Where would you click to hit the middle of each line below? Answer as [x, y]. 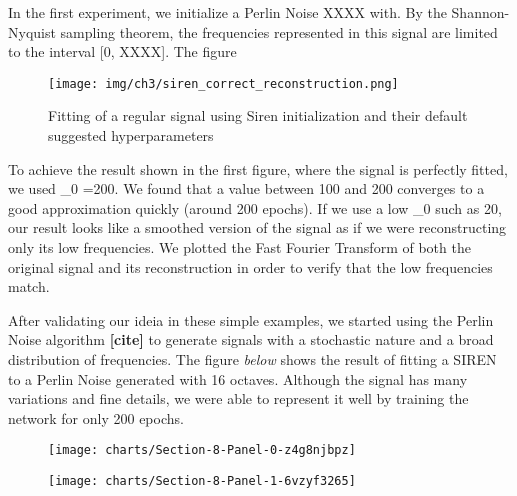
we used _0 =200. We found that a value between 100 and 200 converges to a [246, 188]
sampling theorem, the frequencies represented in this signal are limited [279, 31]
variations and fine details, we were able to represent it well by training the [238, 398]
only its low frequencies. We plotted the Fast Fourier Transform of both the [239, 247]
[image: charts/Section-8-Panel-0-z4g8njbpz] [202, 450]
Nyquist [32, 31]
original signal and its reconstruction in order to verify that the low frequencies [250, 266]
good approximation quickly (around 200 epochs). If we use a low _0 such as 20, [255, 207]
